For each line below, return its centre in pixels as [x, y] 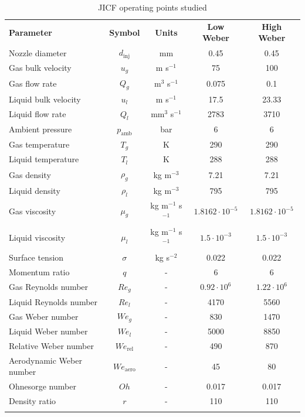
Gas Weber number [44, 316]
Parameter [30, 32]
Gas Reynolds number [49, 287]
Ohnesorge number [43, 386]
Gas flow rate [33, 83]
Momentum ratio [39, 272]
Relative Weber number [51, 345]
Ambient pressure [40, 129]
